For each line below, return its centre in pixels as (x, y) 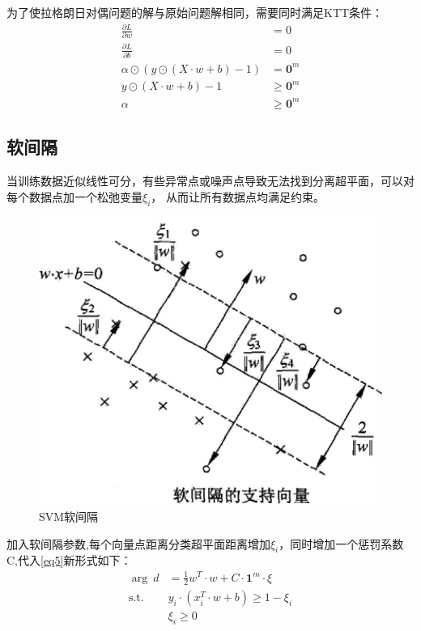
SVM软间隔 (69, 517)
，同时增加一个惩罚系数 (341, 543)
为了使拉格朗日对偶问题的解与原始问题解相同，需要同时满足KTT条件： (195, 12)
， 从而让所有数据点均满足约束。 (238, 196)
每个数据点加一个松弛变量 (74, 196)
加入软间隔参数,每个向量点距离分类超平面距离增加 (138, 543)
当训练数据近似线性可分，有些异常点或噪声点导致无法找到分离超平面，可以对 (210, 181)
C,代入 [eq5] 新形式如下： (69, 560)
